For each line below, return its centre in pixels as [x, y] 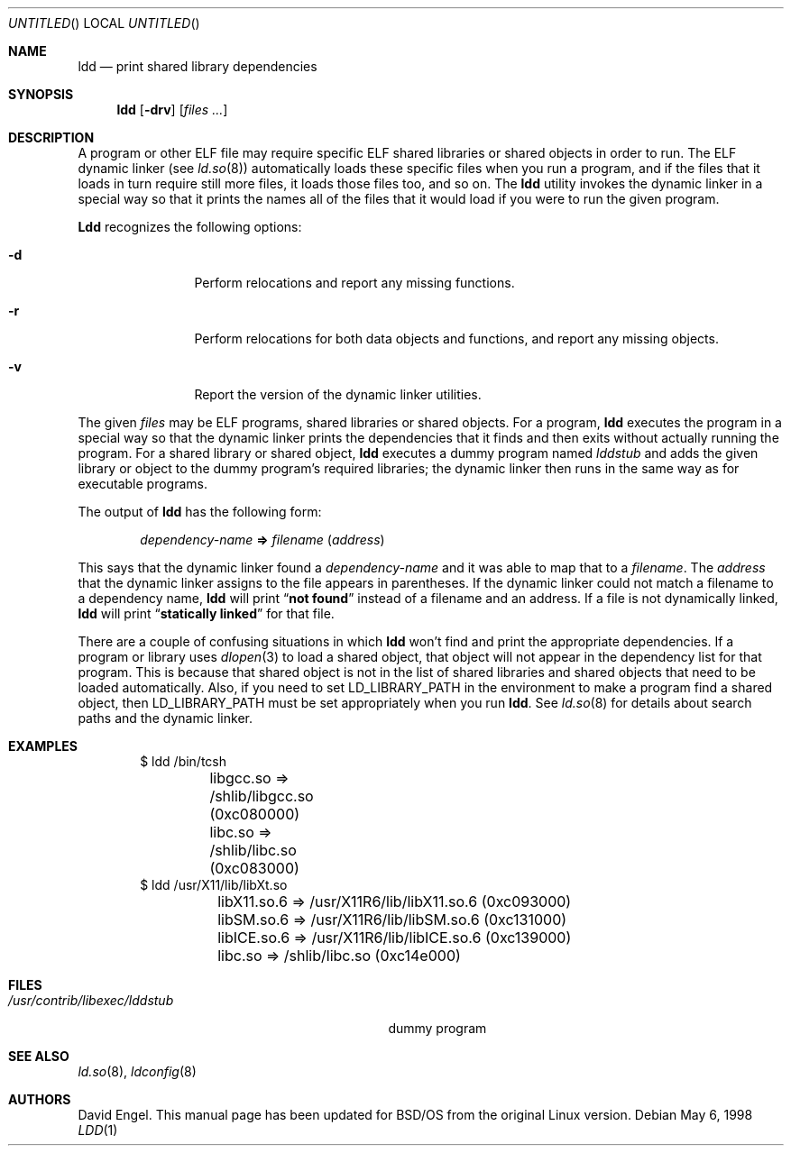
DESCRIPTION [51, 137]
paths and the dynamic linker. [165, 718]
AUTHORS [40, 1099]
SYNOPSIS [41, 94]
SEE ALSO [39, 1056]
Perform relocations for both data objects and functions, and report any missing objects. [456, 339]
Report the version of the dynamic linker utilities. [338, 394]
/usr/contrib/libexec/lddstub [91, 1000]
